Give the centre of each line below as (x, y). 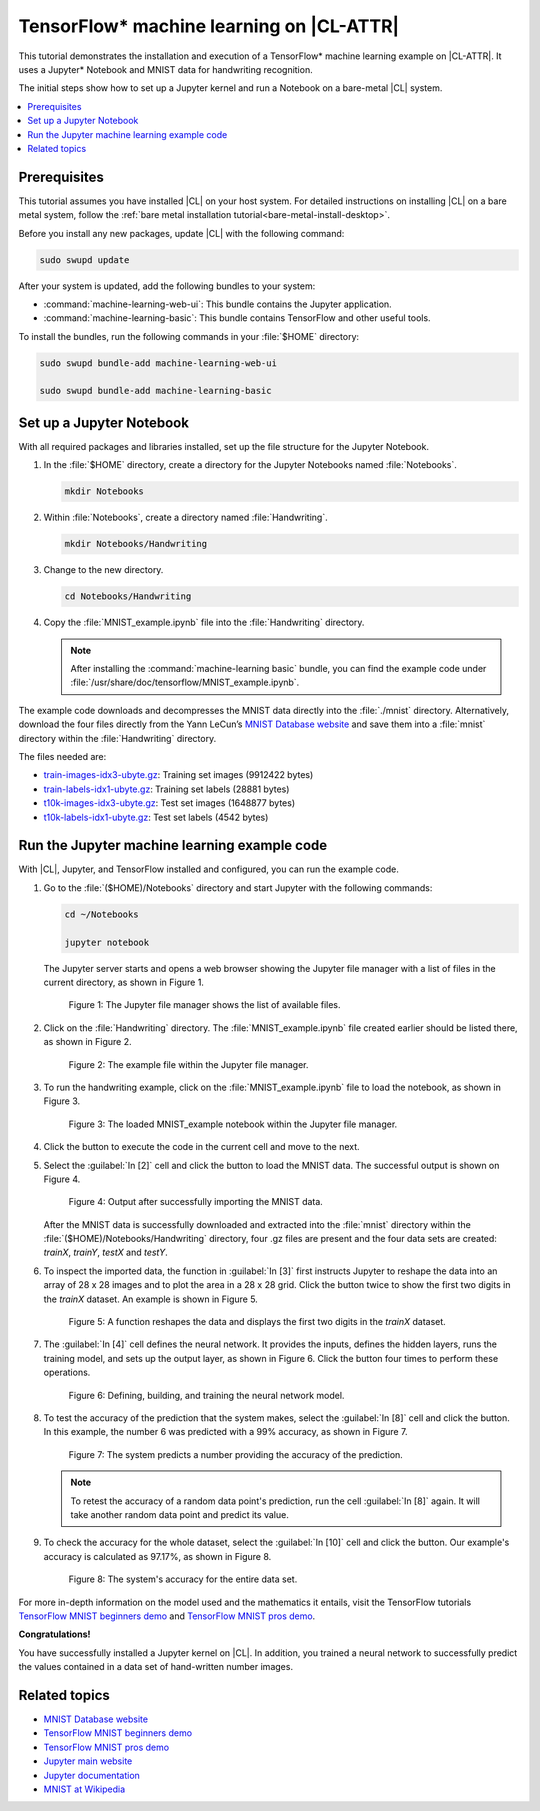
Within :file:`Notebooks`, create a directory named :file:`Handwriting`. (186, 517)
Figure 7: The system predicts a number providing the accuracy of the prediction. (236, 1454)
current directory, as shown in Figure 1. (124, 982)
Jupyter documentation (91, 1775)
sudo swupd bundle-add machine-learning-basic (155, 391)
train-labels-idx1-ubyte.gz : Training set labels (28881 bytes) (166, 789)
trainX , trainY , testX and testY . (106, 1252)
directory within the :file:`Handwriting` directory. (117, 738)
